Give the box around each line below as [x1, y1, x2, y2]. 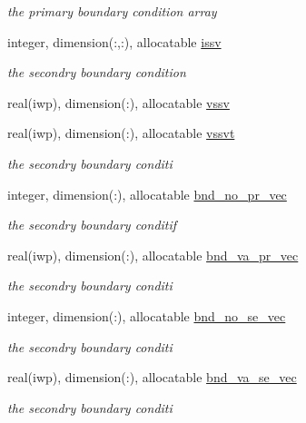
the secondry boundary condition [7, 63, 186, 82]
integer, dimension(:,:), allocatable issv [7, 32, 222, 51]
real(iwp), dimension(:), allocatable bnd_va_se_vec [7, 368, 297, 387]
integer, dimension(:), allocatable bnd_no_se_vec [7, 306, 286, 325]
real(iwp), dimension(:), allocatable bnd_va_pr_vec [7, 245, 299, 264]
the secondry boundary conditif [7, 215, 177, 234]
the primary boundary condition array [7, 2, 217, 20]
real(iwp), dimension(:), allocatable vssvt [7, 123, 235, 143]
